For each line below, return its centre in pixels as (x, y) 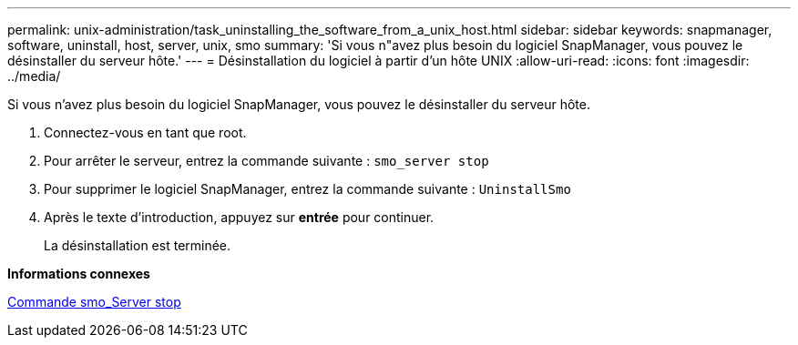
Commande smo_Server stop (94, 302)
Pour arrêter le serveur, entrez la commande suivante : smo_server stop (266, 161)
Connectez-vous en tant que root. (145, 132)
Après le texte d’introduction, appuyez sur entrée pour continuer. (239, 217)
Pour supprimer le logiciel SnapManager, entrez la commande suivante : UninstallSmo (307, 189)
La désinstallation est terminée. (138, 245)
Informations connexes (79, 274)
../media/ (34, 76)
